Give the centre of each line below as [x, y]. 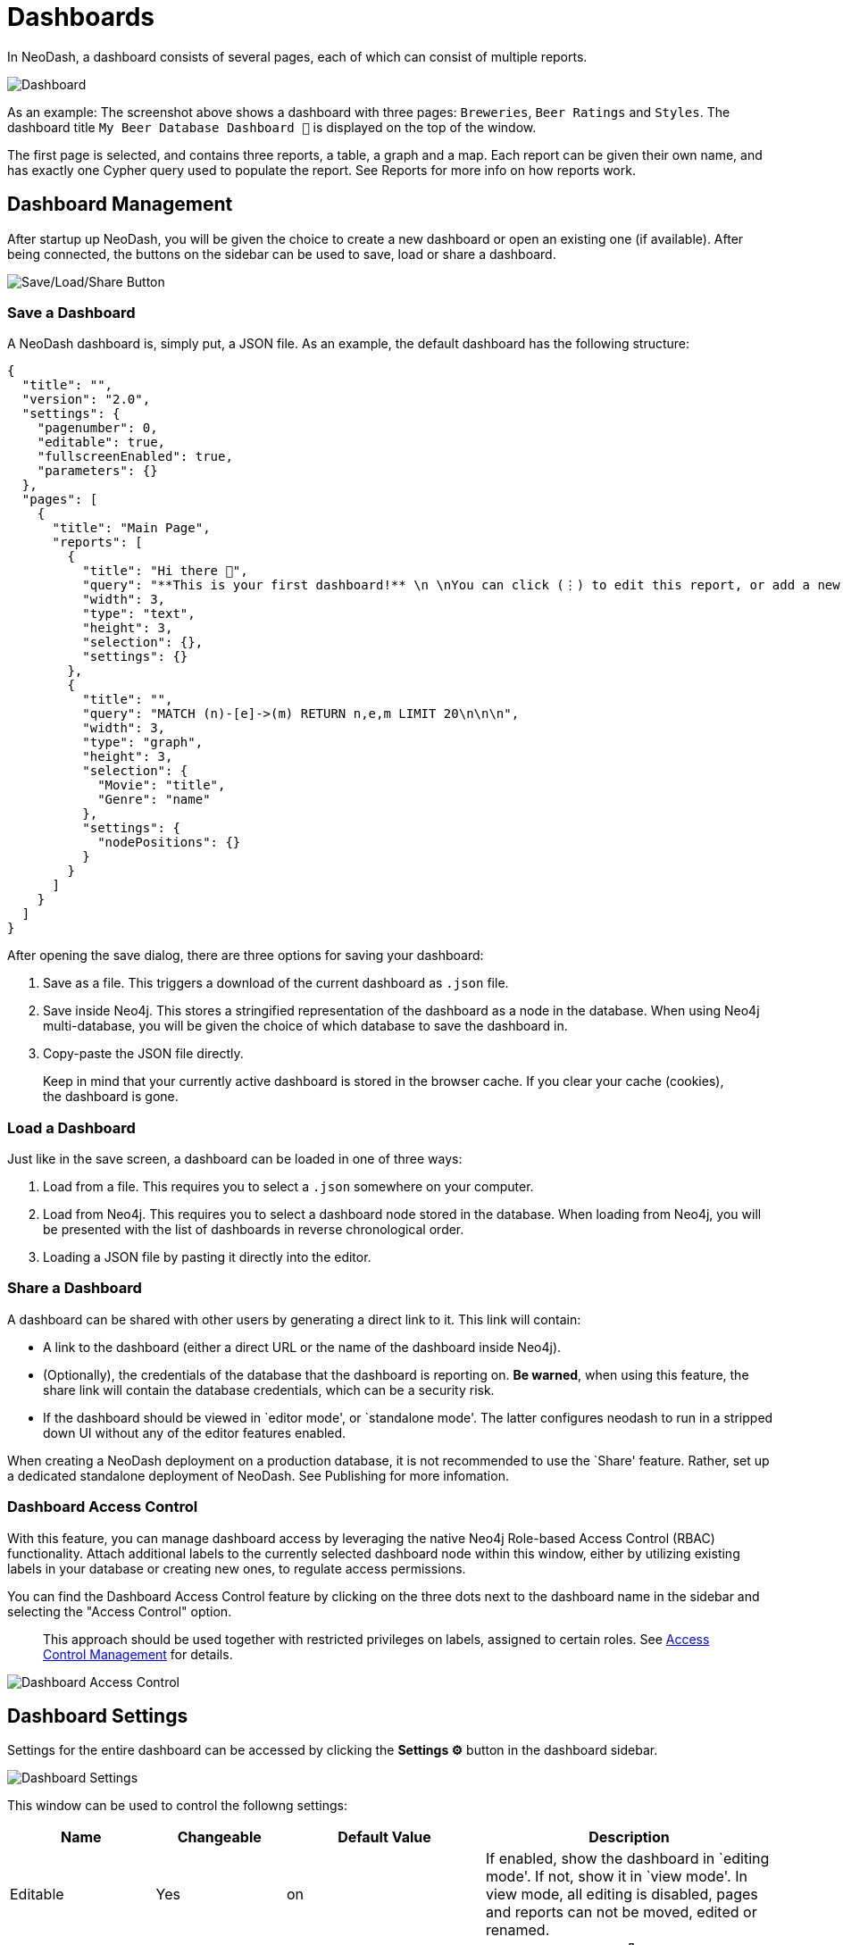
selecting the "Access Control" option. [120, 1611]
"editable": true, [101, 442]
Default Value [384, 1837]
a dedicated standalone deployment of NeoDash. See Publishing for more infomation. [258, 1475]
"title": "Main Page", [131, 528]
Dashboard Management [120, 205]
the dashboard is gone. [111, 1097]
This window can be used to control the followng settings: [177, 1806]
